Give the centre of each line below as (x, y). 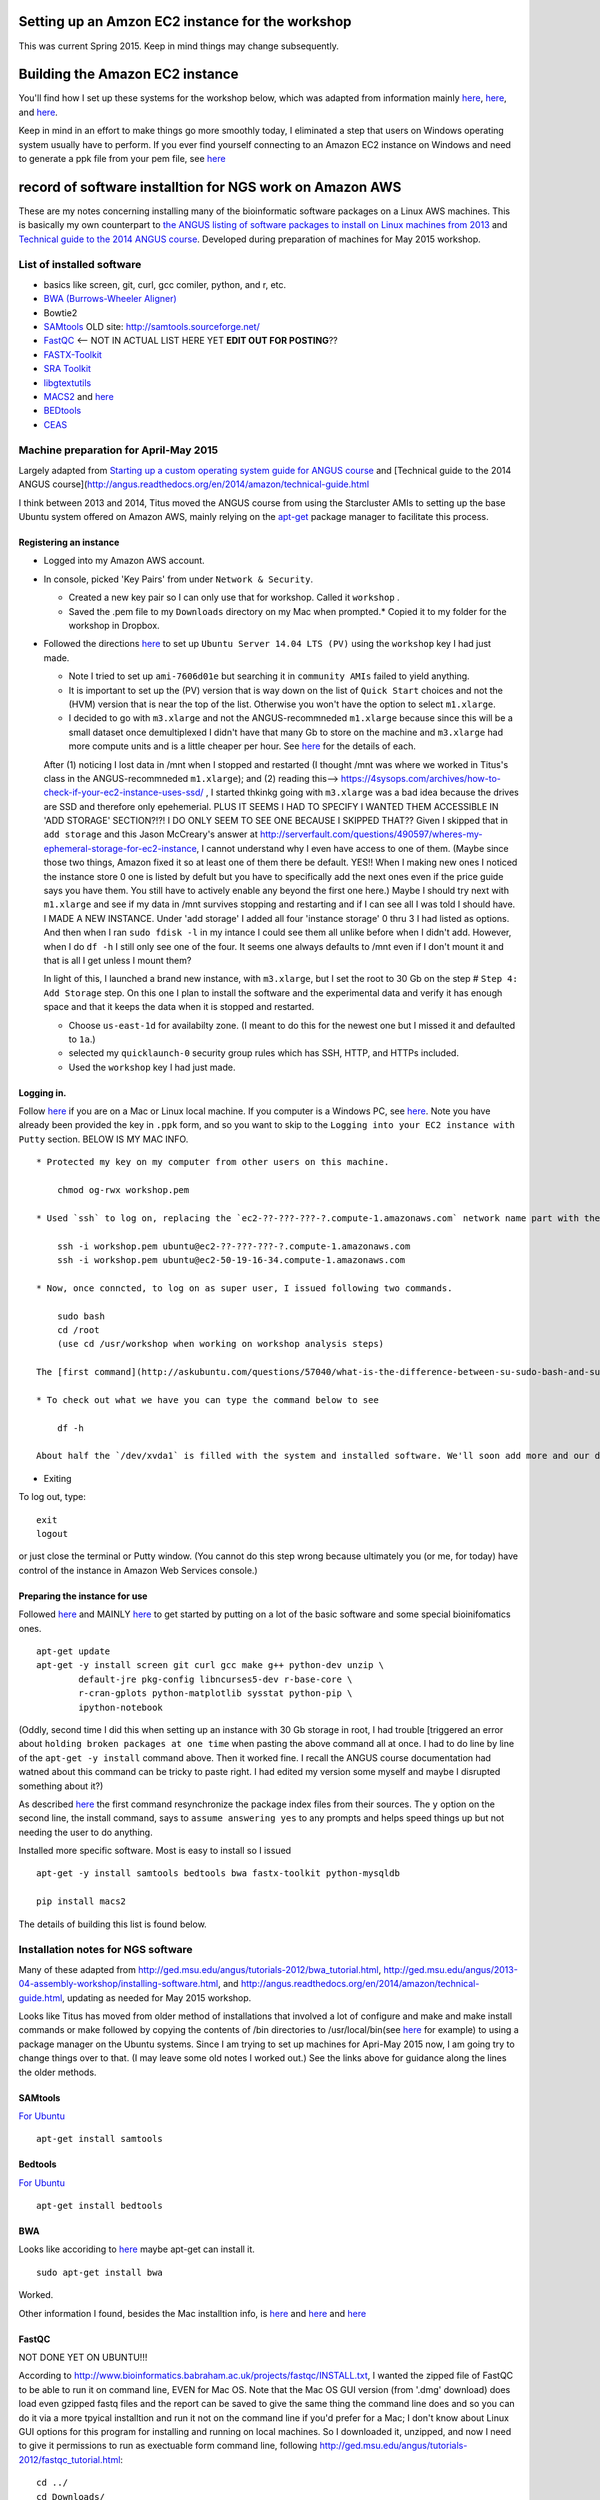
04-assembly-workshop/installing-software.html (118, 1984)
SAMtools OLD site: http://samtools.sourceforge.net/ (151, 326)
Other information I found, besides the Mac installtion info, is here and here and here (192, 2313)
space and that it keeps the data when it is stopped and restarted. (179, 1007)
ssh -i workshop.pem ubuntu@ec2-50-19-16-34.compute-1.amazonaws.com (231, 1260)
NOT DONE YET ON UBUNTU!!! (83, 2357)
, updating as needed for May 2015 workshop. (156, 1997)
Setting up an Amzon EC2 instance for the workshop (185, 21)
